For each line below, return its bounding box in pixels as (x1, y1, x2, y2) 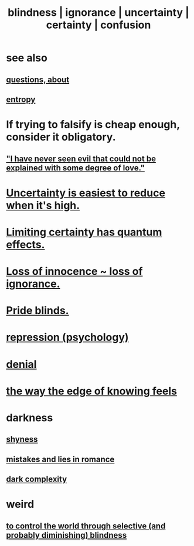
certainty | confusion (46, 18, 151, 32)
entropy (6, 94, 36, 104)
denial (6, 357, 37, 371)
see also (6, 52, 48, 64)
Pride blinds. (6, 304, 69, 318)
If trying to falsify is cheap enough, (6, 118, 180, 131)
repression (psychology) (6, 331, 129, 344)
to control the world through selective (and (6, 521, 166, 531)
